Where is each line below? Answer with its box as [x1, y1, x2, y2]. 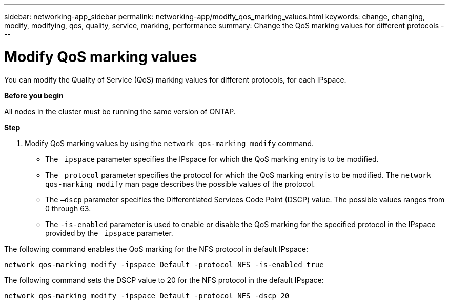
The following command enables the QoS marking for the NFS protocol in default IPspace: [4, 244, 308, 253]
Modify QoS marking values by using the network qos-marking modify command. [25, 138, 314, 148]
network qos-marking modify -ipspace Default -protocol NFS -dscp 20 [4, 291, 290, 300]
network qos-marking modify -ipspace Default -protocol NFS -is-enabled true [4, 260, 324, 269]
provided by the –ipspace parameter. [45, 228, 173, 237]
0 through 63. [45, 204, 91, 213]
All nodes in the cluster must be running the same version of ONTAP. [4, 107, 236, 116]
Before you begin [4, 91, 64, 100]
